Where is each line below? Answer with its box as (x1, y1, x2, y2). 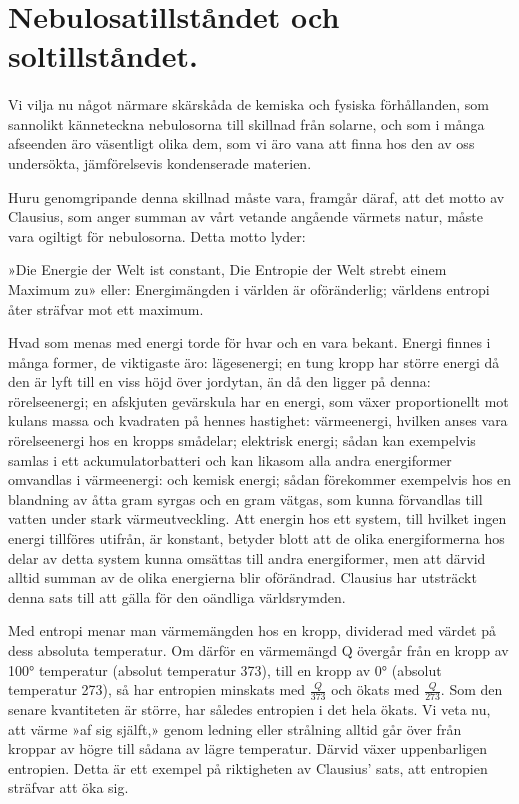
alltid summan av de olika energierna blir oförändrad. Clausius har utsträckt (8, 567, 477, 588)
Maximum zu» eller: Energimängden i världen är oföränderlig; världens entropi (8, 278, 490, 299)
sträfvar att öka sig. (8, 777, 129, 798)
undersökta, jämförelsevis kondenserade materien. (8, 152, 312, 173)
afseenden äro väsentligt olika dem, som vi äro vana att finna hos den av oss (8, 133, 475, 154)
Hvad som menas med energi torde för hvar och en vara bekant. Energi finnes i (8, 332, 491, 353)
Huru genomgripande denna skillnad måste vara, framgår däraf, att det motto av (8, 186, 505, 207)
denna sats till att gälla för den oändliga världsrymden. (8, 586, 346, 607)
